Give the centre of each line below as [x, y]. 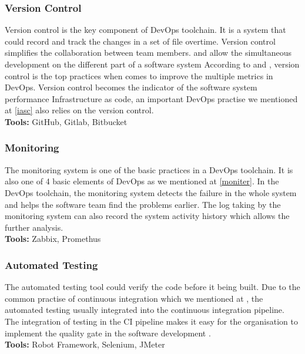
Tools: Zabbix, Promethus [53, 239]
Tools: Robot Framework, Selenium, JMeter [85, 344]
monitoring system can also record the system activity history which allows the [147, 216]
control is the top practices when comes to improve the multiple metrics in [139, 75]
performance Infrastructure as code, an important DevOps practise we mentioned [151, 98]
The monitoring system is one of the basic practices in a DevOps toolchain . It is [149, 169]
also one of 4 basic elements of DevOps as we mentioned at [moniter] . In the [142, 181]
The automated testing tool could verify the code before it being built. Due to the [152, 287]
